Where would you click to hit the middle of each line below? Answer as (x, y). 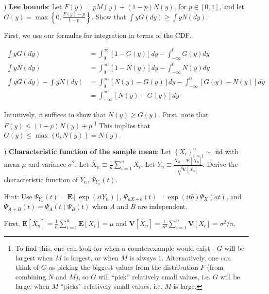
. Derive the (220, 164)
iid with (227, 151)
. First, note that (184, 114)
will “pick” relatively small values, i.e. (154, 276)
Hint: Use (18, 196)
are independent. (162, 206)
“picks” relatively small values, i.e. (111, 286)
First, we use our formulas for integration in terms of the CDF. (98, 35)
